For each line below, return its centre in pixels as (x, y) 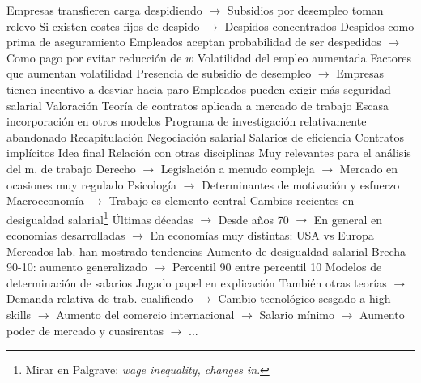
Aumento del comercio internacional (145, 314)
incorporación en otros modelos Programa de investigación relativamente (187, 121)
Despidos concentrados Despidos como (319, 26)
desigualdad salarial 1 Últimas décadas (100, 218)
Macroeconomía (45, 200)
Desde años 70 (253, 219)
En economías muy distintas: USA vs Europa (262, 234)
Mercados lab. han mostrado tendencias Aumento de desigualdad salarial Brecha (206, 251)
